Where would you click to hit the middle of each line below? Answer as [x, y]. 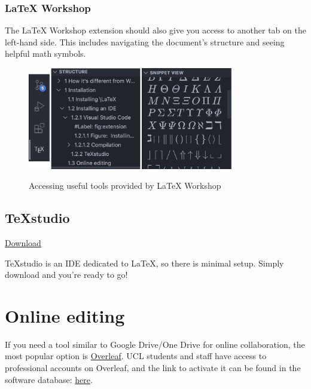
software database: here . [49, 379]
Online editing [65, 315]
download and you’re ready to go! [66, 275]
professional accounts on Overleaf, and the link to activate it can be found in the [153, 368]
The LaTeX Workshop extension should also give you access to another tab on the [155, 30]
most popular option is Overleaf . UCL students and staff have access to [136, 356]
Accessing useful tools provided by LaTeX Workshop [125, 186]
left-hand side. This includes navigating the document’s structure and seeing [145, 42]
